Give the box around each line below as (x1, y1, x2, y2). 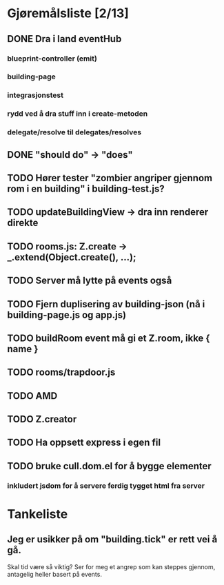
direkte (7, 217, 39, 229)
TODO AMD (7, 390, 58, 402)
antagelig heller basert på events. (7, 570, 102, 578)
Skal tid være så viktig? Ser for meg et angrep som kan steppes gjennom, (7, 562, 216, 571)
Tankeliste (7, 506, 68, 522)
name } (7, 343, 39, 355)
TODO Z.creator (7, 413, 77, 425)
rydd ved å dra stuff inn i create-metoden (7, 109, 148, 119)
